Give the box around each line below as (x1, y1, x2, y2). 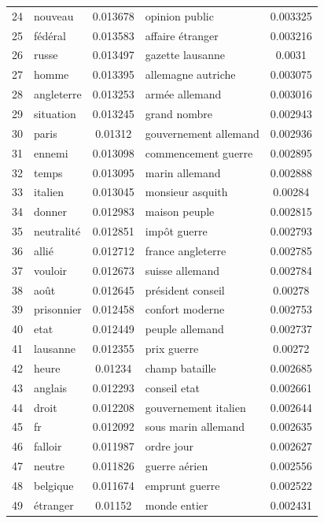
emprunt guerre (145, 477, 220, 493)
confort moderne (145, 301, 225, 317)
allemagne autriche (145, 66, 236, 83)
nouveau (34, 7, 74, 24)
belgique (34, 477, 74, 493)
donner (34, 203, 68, 220)
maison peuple (145, 203, 215, 220)
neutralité (34, 223, 81, 239)
